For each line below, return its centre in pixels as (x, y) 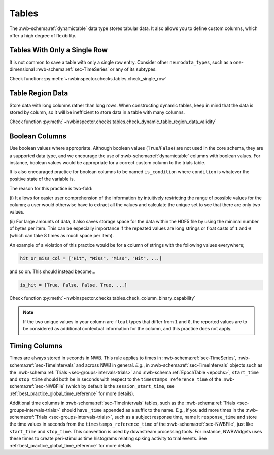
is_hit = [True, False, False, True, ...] (74, 285)
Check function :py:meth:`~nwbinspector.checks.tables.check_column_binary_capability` (102, 298)
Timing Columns (36, 346)
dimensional (22, 69)
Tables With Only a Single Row (58, 50)
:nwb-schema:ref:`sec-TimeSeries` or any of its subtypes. (96, 69)
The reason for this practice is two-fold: (51, 189)
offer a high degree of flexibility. (43, 35)
